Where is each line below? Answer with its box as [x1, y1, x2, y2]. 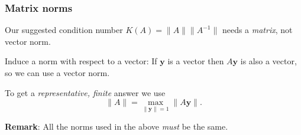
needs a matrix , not [222, 24, 293, 36]
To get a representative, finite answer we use [5, 86, 166, 98]
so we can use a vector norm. [5, 67, 110, 78]
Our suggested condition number [5, 24, 123, 36]
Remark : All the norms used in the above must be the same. [5, 120, 228, 133]
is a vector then [167, 55, 224, 67]
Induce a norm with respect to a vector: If [5, 55, 157, 67]
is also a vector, [240, 55, 297, 67]
